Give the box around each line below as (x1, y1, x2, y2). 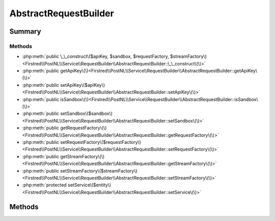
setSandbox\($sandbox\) (60, 110, 113, 117)
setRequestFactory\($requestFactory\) (60, 139, 141, 145)
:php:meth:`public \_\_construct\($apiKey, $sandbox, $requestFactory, (22, 54, 169, 60)
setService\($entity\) (68, 182, 112, 188)
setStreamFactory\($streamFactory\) (60, 167, 137, 174)
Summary (9, 27, 41, 36)
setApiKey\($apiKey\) (60, 82, 105, 88)
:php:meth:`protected (22, 182, 67, 188)
